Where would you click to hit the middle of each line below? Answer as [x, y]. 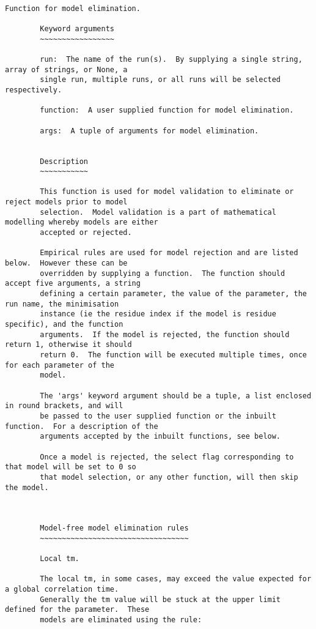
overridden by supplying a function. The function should [163, 273]
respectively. [34, 90]
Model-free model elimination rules [114, 528]
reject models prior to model [66, 202]
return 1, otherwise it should [68, 345]
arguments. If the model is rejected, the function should [165, 334]
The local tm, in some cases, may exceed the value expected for [176, 579]
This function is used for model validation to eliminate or [167, 192]
